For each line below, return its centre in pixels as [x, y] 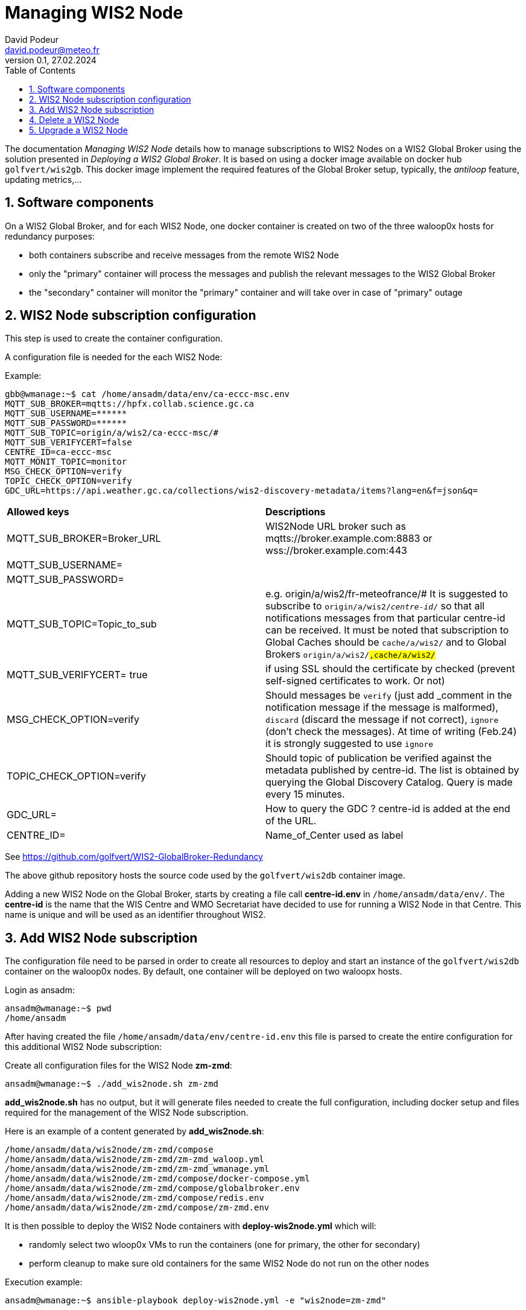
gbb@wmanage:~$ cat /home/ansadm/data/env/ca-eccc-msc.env [147, 394]
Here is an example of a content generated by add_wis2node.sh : [135, 1131]
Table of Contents [40, 70]
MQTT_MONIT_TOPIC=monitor [66, 462]
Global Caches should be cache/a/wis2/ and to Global [386, 642]
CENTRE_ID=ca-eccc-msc [59, 452]
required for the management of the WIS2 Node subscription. [127, 1113]
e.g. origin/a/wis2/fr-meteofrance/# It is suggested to [387, 594]
